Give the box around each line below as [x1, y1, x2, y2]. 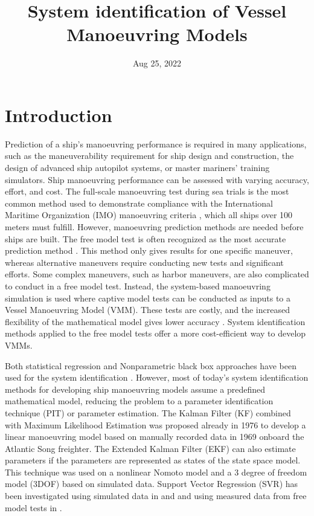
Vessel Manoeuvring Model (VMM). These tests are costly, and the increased [5, 303, 290, 316]
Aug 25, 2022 [132, 57, 182, 69]
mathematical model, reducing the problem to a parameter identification [5, 395, 274, 407]
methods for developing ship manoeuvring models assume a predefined [5, 382, 266, 395]
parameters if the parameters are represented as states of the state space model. [5, 454, 301, 466]
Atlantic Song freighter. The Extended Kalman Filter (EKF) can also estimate [5, 442, 296, 454]
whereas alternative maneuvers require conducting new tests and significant [5, 256, 284, 268]
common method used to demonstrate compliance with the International [5, 196, 273, 209]
